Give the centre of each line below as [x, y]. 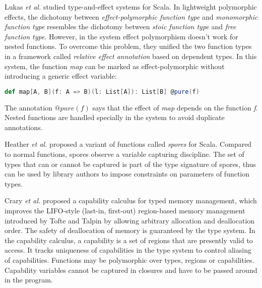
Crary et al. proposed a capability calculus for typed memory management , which [131, 200]
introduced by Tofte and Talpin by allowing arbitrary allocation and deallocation [130, 220]
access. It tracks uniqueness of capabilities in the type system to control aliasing [128, 250]
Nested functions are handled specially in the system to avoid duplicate [115, 117]
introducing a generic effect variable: [61, 76]
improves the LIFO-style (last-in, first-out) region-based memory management [125, 210]
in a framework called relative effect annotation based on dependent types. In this [131, 56]
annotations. [24, 127]
